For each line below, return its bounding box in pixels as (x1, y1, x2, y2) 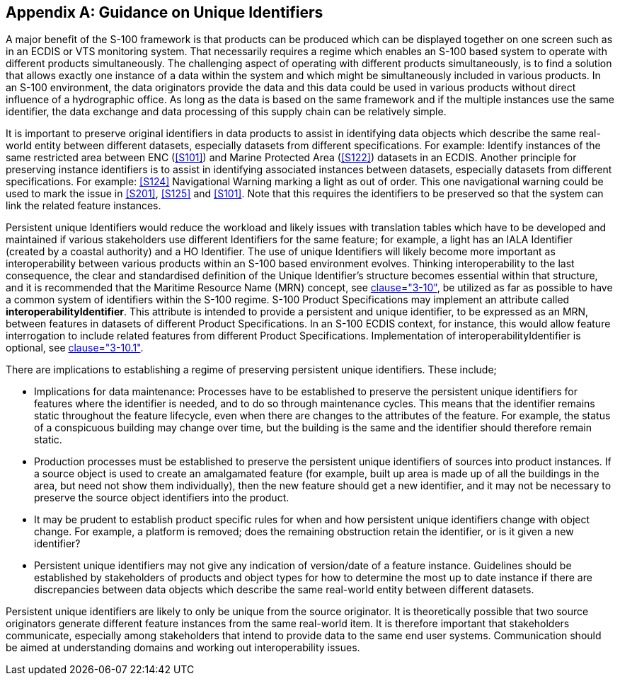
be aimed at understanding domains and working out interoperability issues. (6, 641, 360, 654)
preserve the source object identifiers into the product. (34, 491, 289, 504)
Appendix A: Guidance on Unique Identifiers (6, 4, 323, 21)
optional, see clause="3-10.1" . (6, 342, 144, 354)
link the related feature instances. (6, 199, 161, 212)
